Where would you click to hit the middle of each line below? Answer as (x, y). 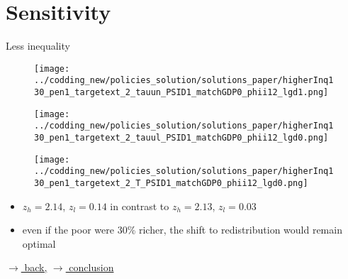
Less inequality (38, 46)
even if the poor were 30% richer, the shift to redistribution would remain (182, 230)
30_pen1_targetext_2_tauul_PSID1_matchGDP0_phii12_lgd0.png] (181, 138)
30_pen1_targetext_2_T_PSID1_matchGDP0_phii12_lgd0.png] (171, 183)
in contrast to (140, 206)
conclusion (91, 267)
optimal (39, 243)
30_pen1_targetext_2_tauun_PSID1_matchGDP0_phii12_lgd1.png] (181, 93)
